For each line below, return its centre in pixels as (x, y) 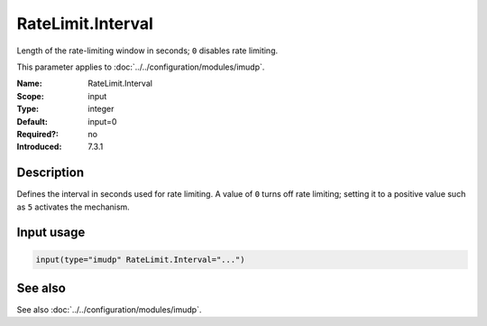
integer (101, 109)
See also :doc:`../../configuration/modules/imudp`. (109, 310)
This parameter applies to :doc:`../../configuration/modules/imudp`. (141, 67)
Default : (32, 121)
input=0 (102, 121)
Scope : (30, 96)
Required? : (37, 134)
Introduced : (39, 147)
